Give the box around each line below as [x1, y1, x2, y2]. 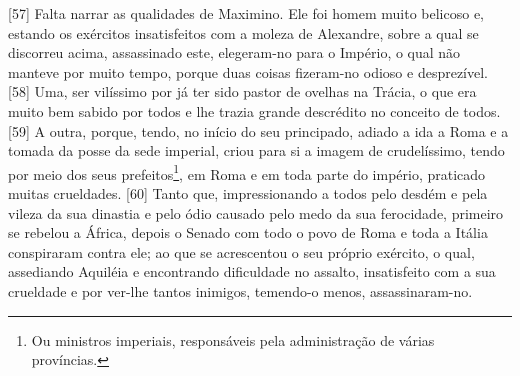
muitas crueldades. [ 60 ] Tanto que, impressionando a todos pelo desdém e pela [8, 183, 488, 203]
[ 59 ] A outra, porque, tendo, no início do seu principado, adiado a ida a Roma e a [8, 120, 509, 141]
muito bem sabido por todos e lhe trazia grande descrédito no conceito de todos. [8, 100, 501, 121]
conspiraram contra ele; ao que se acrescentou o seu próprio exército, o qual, [8, 241, 475, 262]
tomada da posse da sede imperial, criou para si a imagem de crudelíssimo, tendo [8, 140, 505, 161]
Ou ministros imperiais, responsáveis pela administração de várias [31, 329, 435, 350]
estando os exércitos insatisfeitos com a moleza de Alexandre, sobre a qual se [8, 22, 479, 43]
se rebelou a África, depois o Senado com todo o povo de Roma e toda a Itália [8, 222, 488, 243]
